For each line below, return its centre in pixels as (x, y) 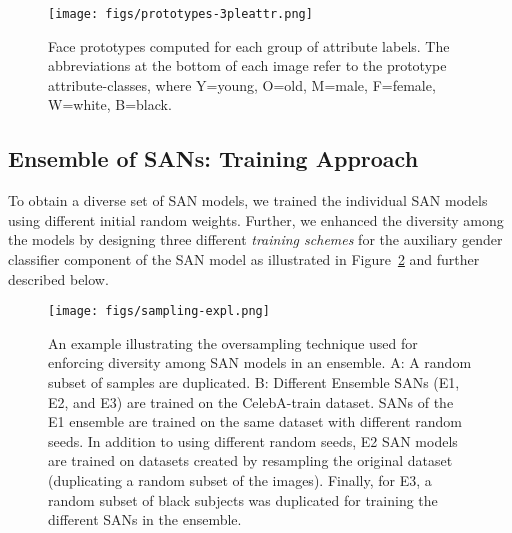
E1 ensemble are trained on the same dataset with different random (255, 421)
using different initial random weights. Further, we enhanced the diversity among (256, 219)
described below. (58, 278)
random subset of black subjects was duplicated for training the (243, 499)
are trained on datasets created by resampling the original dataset (250, 460)
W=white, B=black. (110, 104)
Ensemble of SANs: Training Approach (213, 158)
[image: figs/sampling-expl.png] (159, 311)
